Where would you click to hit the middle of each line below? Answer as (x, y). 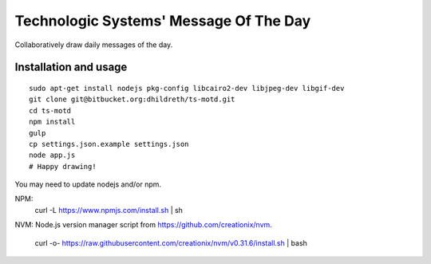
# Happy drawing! (63, 166)
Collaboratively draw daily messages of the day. (94, 45)
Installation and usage (71, 67)
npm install (52, 122)
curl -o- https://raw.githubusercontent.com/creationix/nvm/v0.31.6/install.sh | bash (171, 242)
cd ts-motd (50, 110)
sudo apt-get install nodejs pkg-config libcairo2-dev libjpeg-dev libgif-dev (187, 88)
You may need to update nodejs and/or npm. (88, 184)
